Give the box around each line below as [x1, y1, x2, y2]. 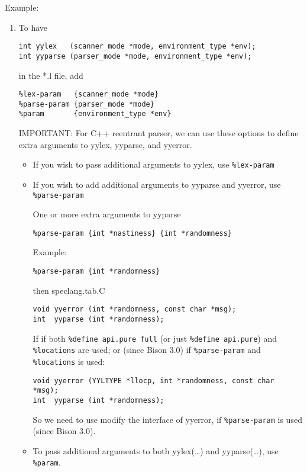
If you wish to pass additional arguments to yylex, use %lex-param [33, 158, 274, 171]
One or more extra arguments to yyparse [33, 208, 181, 220]
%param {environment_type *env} [18, 110, 172, 118]
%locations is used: [33, 355, 105, 367]
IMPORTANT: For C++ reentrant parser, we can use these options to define [18, 127, 299, 139]
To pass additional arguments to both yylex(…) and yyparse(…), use [33, 444, 279, 457]
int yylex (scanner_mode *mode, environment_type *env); [18, 42, 256, 51]
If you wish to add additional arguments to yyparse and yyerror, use [33, 178, 281, 190]
